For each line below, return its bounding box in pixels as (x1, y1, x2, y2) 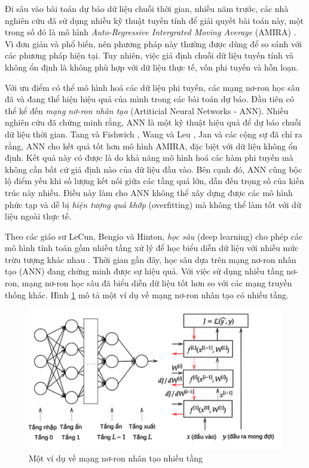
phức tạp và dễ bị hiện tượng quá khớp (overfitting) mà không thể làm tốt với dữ (5, 198, 301, 210)
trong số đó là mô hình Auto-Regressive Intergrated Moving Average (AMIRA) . (5, 26, 296, 38)
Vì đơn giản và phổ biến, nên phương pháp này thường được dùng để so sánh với (5, 37, 302, 50)
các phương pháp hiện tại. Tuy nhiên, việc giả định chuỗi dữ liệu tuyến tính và (5, 49, 294, 62)
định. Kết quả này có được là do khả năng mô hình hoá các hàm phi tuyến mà (5, 151, 293, 164)
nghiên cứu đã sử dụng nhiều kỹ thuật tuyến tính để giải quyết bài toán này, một (5, 14, 304, 26)
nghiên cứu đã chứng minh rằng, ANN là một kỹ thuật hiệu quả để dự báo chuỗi (5, 116, 301, 129)
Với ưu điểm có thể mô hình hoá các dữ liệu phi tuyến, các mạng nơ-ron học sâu (5, 81, 300, 93)
